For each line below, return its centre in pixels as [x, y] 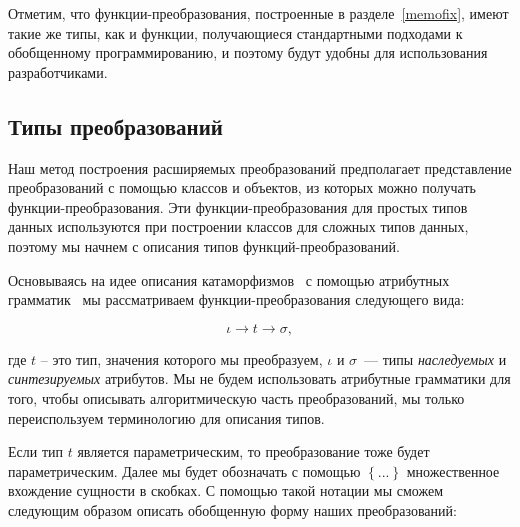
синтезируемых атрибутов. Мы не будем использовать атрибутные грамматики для [259, 378]
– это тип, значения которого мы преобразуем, [181, 358]
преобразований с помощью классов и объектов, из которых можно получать [242, 187]
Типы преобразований [115, 125]
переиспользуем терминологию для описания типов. [166, 417]
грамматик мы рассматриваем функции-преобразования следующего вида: [236, 299]
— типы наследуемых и [435, 358]
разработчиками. [58, 71]
